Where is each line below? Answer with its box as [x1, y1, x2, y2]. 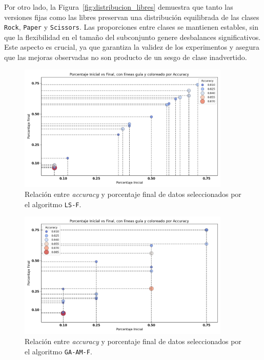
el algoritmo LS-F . [25, 198, 82, 209]
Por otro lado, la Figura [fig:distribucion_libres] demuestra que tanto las [4, 2, 233, 12]
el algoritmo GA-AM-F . [25, 346, 92, 356]
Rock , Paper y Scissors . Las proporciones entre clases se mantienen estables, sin [4, 22, 258, 32]
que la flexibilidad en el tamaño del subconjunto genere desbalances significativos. [4, 31, 261, 42]
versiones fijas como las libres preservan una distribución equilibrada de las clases [4, 11, 259, 22]
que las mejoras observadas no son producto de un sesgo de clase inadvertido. [4, 52, 247, 63]
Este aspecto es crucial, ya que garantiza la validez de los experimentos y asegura [4, 42, 259, 52]
